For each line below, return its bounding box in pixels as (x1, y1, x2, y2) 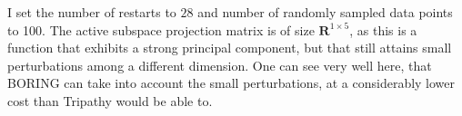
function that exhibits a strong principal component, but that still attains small (7, 38, 452, 57)
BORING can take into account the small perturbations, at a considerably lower (7, 73, 456, 92)
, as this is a (349, 20, 417, 39)
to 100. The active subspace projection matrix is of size (7, 20, 315, 39)
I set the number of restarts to (7, 3, 176, 21)
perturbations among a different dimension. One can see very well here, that (7, 55, 432, 74)
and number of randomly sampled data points (197, 3, 453, 21)
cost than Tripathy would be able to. (7, 91, 213, 110)
